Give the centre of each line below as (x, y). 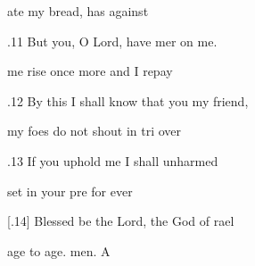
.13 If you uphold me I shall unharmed (113, 160)
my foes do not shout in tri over (95, 131)
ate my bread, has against (78, 11)
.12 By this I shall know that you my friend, (128, 100)
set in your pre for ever (70, 191)
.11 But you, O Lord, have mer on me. (112, 41)
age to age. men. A (59, 250)
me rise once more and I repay (90, 71)
